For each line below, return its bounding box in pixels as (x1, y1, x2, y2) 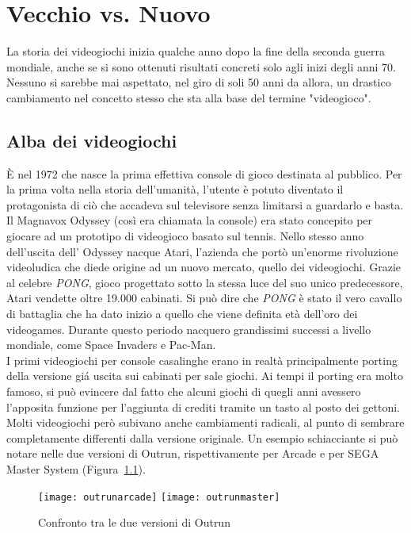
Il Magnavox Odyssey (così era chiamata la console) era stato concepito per (6, 212, 373, 228)
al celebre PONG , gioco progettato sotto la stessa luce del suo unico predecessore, (6, 274, 403, 290)
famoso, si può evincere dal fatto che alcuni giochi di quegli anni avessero (6, 383, 361, 400)
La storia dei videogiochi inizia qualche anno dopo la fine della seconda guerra (6, 43, 386, 59)
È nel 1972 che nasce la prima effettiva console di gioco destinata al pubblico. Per (6, 165, 402, 182)
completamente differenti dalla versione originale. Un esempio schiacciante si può (6, 429, 398, 446)
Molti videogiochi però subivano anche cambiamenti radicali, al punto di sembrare (6, 414, 405, 431)
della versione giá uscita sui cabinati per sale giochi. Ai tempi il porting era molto (6, 367, 403, 384)
